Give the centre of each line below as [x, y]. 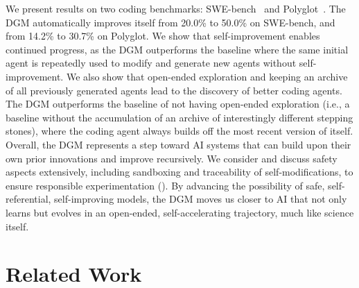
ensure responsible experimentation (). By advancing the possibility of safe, [165, 185]
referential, [28, 199]
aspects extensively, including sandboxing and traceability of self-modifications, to [179, 172]
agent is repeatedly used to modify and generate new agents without [151, 63]
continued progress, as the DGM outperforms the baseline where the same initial [177, 49]
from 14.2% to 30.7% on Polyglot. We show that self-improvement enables [163, 36]
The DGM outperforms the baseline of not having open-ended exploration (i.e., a [178, 104]
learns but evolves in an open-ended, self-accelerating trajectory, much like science [180, 212]
